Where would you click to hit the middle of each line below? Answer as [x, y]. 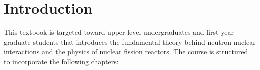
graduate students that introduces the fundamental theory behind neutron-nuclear [130, 42]
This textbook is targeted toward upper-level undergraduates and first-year [119, 32]
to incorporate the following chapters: [61, 61]
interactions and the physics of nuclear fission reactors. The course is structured [126, 52]
